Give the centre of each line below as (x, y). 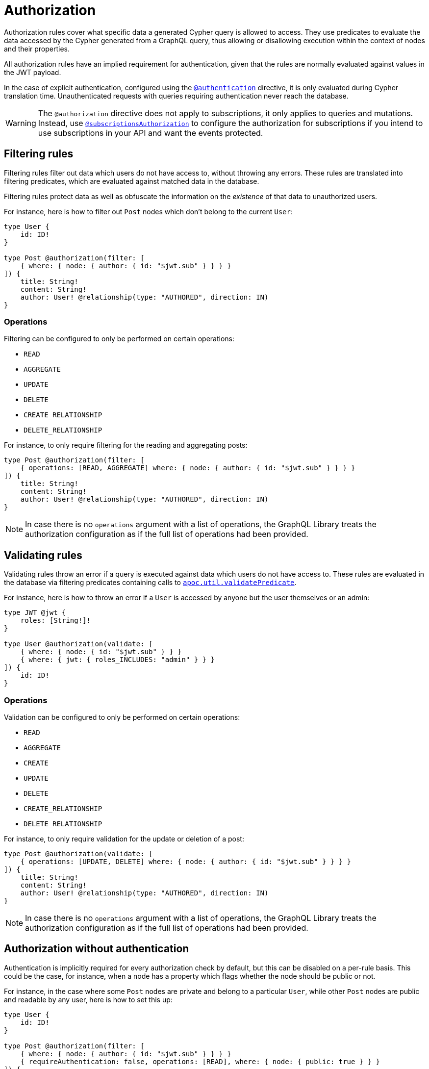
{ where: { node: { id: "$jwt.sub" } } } (101, 652)
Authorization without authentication (97, 949)
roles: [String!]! (56, 621)
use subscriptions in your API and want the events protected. (151, 133)
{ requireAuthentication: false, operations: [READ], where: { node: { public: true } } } (200, 1061)
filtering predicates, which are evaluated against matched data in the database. (132, 181)
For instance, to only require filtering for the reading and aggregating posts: (126, 445)
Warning (21, 123)
